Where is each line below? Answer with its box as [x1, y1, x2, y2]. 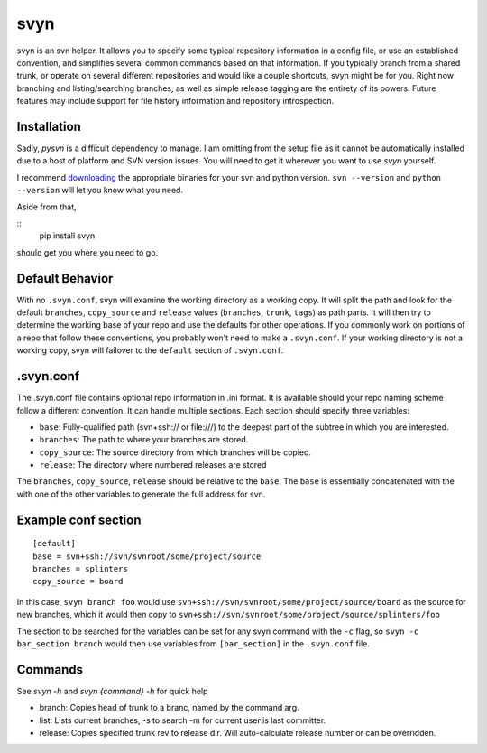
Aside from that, [16, 201, 77, 212]
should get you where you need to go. [16, 246, 158, 257]
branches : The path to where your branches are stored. [39, 434, 249, 445]
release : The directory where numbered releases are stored [39, 460, 267, 470]
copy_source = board [32, 576, 124, 587]
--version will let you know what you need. [16, 185, 184, 196]
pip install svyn [39, 230, 96, 241]
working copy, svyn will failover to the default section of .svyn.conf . [16, 345, 284, 356]
